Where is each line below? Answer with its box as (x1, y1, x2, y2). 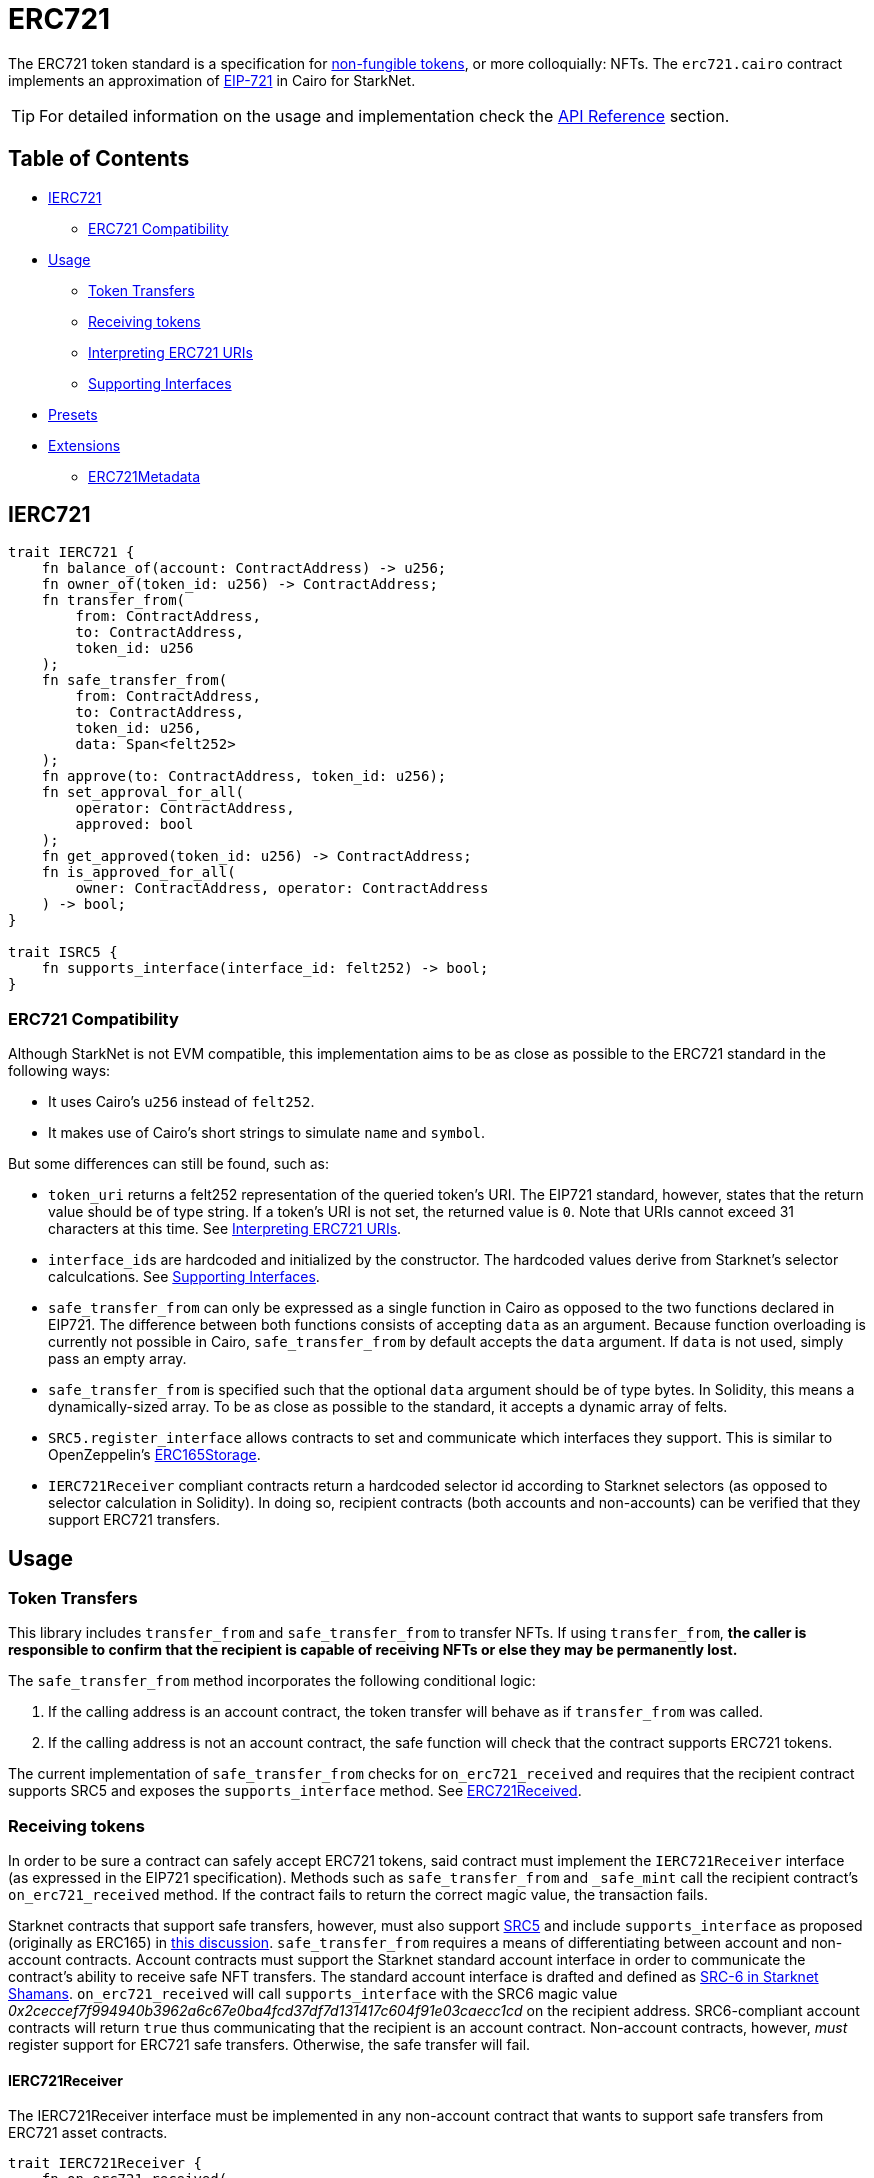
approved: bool (75, 816, 194, 833)
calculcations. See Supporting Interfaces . (48, 1268, 320, 1286)
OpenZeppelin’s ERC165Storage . (48, 1446, 261, 1464)
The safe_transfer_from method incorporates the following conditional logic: (8, 1672, 536, 1690)
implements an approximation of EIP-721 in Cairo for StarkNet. (8, 71, 416, 89)
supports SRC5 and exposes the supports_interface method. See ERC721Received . (8, 1782, 582, 1800)
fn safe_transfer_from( (41, 672, 228, 689)
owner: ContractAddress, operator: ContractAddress (75, 880, 489, 897)
